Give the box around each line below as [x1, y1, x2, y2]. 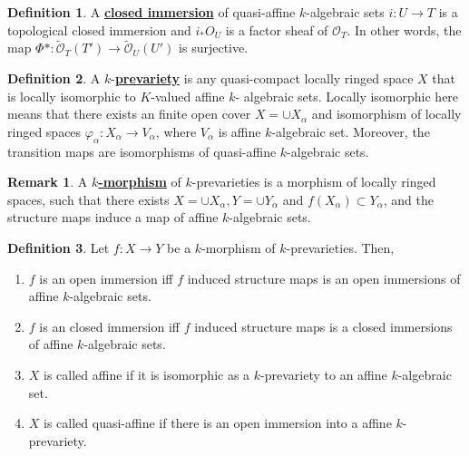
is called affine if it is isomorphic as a [44, 364, 250, 383]
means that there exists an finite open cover [7, 104, 251, 123]
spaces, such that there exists [7, 189, 170, 209]
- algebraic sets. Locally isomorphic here [235, 86, 459, 105]
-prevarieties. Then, [286, 238, 395, 257]
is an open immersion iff [39, 268, 173, 287]
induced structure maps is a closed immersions [194, 316, 453, 335]
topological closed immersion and [7, 20, 191, 39]
